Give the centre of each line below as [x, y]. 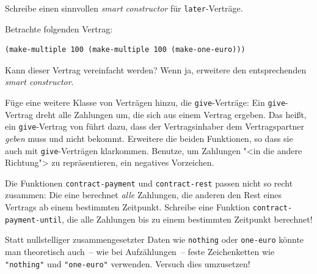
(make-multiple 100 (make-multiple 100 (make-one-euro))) [125, 50]
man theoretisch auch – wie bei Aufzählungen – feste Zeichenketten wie [140, 251]
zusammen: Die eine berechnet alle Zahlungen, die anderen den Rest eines [144, 195]
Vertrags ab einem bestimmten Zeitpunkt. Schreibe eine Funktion [128, 207]
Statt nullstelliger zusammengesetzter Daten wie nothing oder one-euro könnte [155, 239]
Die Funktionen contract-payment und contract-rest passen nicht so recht [149, 183]
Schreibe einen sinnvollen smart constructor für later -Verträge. [124, 8]
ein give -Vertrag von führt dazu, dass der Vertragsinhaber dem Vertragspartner [155, 126]
